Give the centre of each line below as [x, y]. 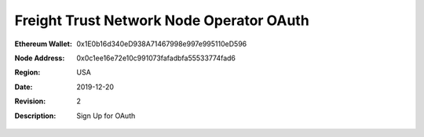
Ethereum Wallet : [43, 44]
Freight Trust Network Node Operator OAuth [162, 20]
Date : [24, 87]
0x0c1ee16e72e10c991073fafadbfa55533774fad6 [156, 58]
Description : [35, 115]
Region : [27, 72]
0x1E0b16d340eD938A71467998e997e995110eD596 [162, 44]
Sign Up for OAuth [106, 115]
